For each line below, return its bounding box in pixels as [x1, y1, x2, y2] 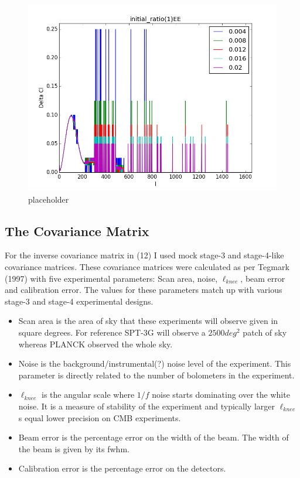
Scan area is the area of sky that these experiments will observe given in [18, 315, 278, 327]
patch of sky [243, 326, 287, 338]
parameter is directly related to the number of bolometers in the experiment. [18, 368, 295, 381]
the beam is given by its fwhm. [18, 442, 129, 455]
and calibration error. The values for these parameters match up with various [5, 284, 282, 296]
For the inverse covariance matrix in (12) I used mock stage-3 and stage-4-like [5, 249, 284, 261]
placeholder [28, 193, 69, 205]
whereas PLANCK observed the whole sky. [18, 337, 173, 350]
